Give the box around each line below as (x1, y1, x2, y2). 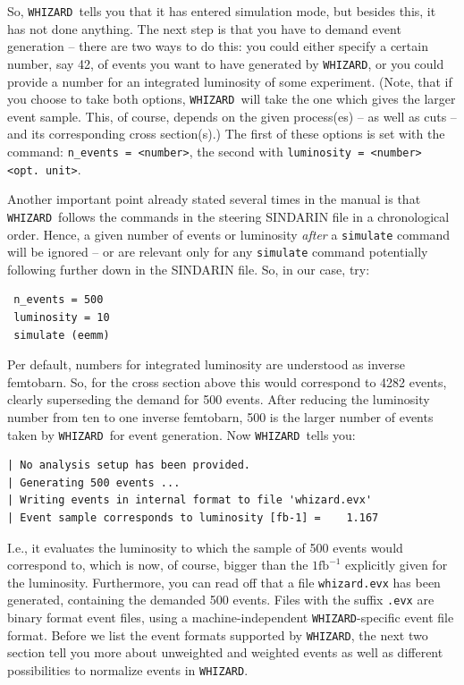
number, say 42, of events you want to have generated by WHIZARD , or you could (7, 54, 444, 72)
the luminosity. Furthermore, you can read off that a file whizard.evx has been (7, 572, 441, 591)
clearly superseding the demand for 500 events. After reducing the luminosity (7, 390, 430, 409)
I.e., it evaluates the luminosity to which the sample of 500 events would (7, 537, 403, 556)
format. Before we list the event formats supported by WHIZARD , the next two (7, 625, 428, 644)
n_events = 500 (13, 293, 104, 307)
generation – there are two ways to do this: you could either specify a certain (7, 37, 428, 55)
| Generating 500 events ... (7, 476, 181, 489)
